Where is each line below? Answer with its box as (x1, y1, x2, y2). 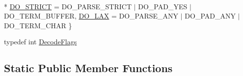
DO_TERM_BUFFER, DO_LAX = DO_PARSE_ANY (4, 11, 179, 21)
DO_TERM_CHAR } (4, 20, 72, 30)
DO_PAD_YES (138, 1, 188, 11)
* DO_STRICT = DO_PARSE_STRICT (4, 1, 132, 11)
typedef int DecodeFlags (4, 37, 77, 47)
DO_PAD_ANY (185, 11, 236, 21)
